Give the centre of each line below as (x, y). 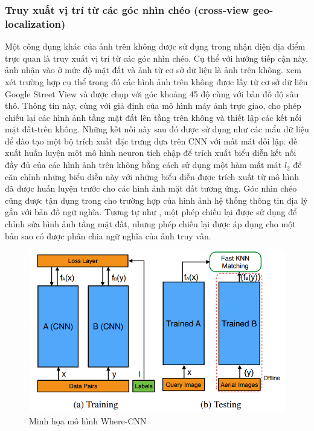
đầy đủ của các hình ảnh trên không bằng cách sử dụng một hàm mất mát (143, 165)
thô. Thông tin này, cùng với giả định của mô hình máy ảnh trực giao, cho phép (153, 105)
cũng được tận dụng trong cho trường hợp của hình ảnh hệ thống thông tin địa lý (156, 200)
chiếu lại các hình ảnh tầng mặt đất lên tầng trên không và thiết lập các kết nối (153, 117)
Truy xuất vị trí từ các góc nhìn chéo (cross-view (127, 9)
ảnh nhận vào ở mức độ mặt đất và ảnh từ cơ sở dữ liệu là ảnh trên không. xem (153, 70)
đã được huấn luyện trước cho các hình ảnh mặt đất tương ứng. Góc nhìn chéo (151, 188)
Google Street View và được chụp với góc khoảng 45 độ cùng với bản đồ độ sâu (152, 93)
